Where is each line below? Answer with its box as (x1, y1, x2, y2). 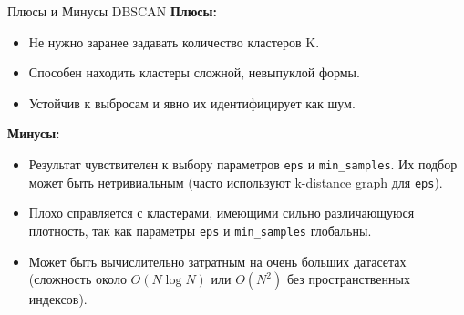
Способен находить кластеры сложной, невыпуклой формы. (28, 63, 360, 82)
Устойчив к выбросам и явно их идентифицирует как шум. (28, 93, 356, 112)
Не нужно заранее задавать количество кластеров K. (28, 32, 320, 51)
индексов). (28, 290, 88, 309)
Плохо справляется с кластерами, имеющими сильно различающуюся (28, 203, 415, 222)
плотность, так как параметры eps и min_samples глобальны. (28, 220, 372, 239)
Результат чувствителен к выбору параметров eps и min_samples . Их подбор (28, 154, 458, 173)
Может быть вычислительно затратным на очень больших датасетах (28, 251, 407, 270)
